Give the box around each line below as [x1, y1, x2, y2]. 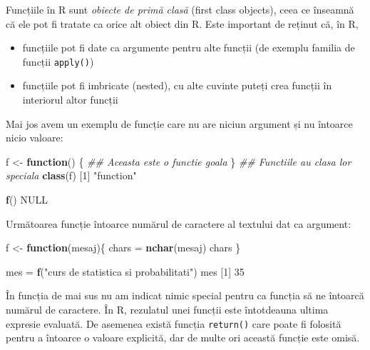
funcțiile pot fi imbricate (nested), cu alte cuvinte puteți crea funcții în [22, 78, 332, 93]
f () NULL [6, 192, 48, 206]
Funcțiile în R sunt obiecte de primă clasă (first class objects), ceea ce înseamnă [6, 2, 354, 16]
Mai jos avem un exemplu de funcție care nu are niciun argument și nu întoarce [6, 116, 353, 131]
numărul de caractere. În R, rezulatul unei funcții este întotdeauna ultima [6, 301, 329, 316]
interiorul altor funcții [22, 92, 118, 107]
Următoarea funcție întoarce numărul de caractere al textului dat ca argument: [6, 216, 351, 231]
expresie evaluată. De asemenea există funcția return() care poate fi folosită [6, 316, 341, 331]
